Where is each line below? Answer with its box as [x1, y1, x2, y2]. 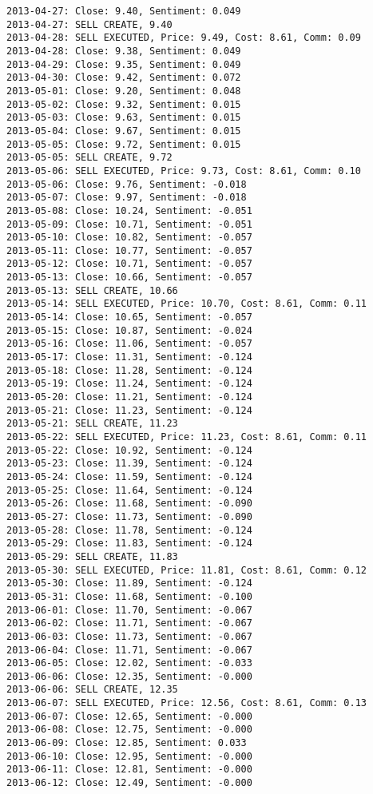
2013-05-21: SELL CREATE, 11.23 [6, 418, 178, 430]
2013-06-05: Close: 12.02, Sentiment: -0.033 [6, 657, 252, 669]
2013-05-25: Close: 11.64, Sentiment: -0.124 [6, 484, 252, 496]
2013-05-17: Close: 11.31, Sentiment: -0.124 [6, 351, 252, 363]
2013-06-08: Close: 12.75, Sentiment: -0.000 [6, 724, 252, 736]
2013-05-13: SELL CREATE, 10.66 [6, 284, 178, 296]
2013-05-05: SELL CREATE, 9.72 [6, 152, 173, 164]
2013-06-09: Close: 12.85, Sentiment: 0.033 [6, 737, 247, 749]
